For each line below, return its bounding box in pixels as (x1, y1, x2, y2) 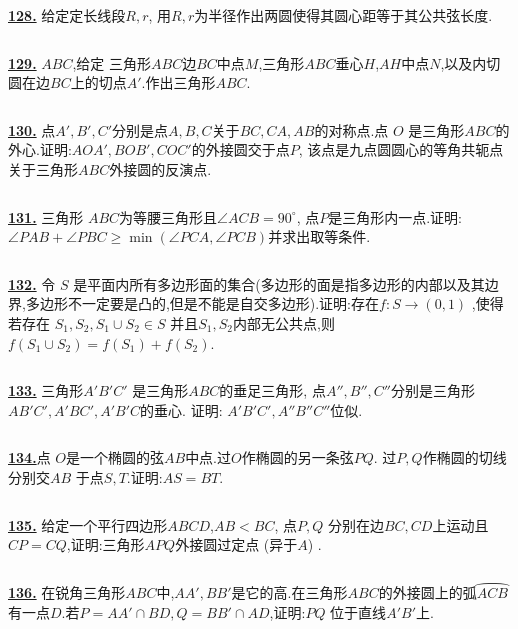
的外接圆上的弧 (378, 581, 477, 602)
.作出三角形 (141, 72, 216, 93)
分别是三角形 (391, 380, 476, 401)
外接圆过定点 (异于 (175, 534, 298, 555)
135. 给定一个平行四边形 (8, 514, 168, 535)
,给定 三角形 (72, 52, 152, 73)
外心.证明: (8, 139, 72, 160)
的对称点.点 (314, 119, 389, 140)
